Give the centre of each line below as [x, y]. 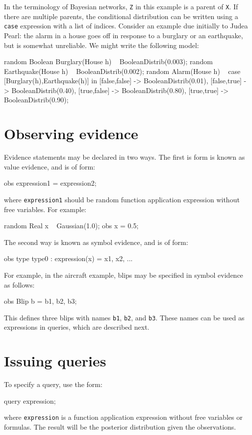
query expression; [30, 400]
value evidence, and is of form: [50, 166]
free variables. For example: [45, 209]
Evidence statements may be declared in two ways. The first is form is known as [125, 157]
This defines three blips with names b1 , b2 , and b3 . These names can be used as [124, 317]
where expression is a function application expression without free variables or [123, 417]
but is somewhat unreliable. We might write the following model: [101, 45]
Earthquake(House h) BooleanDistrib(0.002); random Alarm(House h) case [122, 71]
